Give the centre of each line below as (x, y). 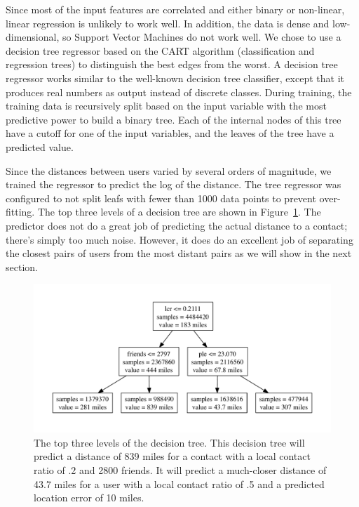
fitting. (20, 212)
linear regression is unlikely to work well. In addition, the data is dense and (168, 23)
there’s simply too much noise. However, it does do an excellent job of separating (179, 239)
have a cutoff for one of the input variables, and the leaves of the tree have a (170, 133)
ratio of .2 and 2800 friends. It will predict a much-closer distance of (180, 470)
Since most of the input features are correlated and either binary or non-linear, (175, 9)
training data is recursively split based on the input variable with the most (166, 106)
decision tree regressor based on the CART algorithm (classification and (160, 50)
